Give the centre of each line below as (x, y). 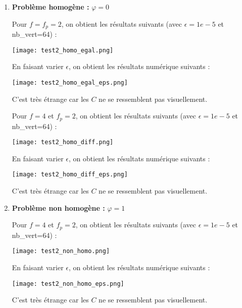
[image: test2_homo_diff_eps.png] (70, 175)
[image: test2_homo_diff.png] (63, 142)
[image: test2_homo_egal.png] (63, 50)
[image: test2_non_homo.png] (61, 251)
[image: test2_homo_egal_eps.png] (70, 82)
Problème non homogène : (58, 207)
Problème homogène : (51, 7)
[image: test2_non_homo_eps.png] (68, 284)
